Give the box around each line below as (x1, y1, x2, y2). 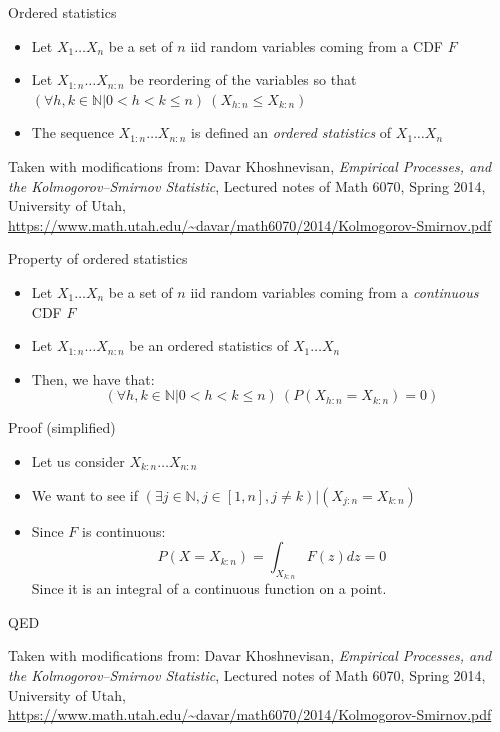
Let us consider (31, 450, 125, 471)
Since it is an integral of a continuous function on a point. (31, 578, 387, 599)
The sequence (31, 122, 114, 143)
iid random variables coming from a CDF (190, 35, 443, 56)
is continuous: (82, 520, 166, 541)
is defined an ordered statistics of (191, 122, 392, 143)
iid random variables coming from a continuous (190, 281, 479, 302)
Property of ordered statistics (8, 248, 188, 269)
